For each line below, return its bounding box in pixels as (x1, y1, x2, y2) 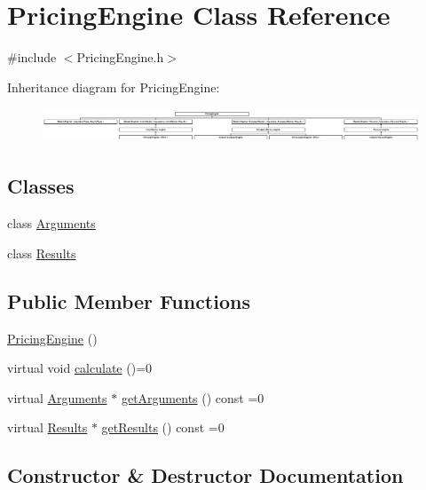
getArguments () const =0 (121, 388, 264, 407)
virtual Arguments (7, 388, 107, 407)
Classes (7, 172, 75, 200)
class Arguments (7, 214, 96, 233)
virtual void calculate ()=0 (7, 359, 153, 377)
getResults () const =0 (101, 418, 225, 437)
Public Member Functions (7, 287, 250, 314)
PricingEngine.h (76, 48, 164, 67)
